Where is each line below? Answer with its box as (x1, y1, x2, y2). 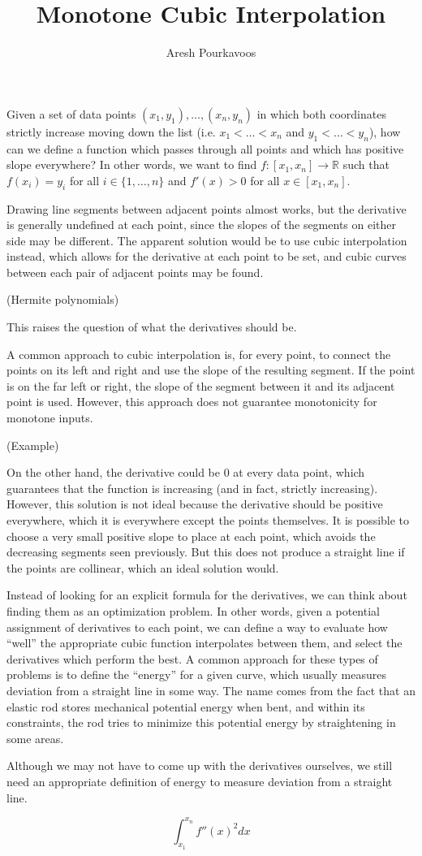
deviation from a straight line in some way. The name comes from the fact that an (6, 681, 416, 698)
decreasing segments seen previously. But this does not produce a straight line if (6, 543, 405, 560)
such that (342, 156, 390, 173)
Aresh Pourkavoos (166, 44, 256, 61)
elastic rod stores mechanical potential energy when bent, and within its (6, 698, 365, 715)
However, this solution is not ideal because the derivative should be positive (6, 495, 383, 512)
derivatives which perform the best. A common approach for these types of (6, 650, 378, 667)
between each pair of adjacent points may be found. (6, 263, 264, 280)
